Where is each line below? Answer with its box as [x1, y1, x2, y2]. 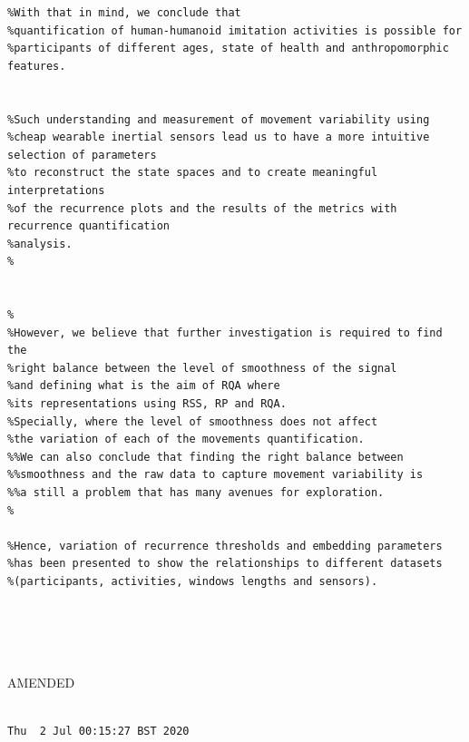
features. [7, 59, 66, 73]
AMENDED [7, 672, 75, 691]
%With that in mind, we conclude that [7, 6, 241, 19]
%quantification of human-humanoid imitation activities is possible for [7, 24, 463, 37]
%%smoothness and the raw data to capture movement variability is [7, 468, 424, 482]
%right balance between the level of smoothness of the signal [7, 361, 397, 375]
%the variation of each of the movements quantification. [7, 433, 365, 446]
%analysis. [7, 237, 73, 250]
